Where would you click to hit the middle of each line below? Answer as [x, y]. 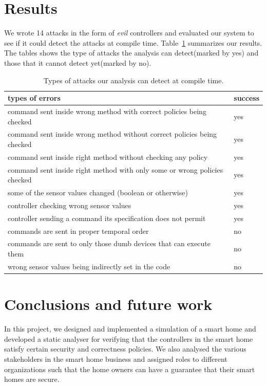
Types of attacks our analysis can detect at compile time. [133, 80]
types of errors [34, 98]
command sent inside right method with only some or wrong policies [116, 169]
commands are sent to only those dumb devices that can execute [109, 243]
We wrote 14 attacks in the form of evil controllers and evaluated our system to [129, 33]
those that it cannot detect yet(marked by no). [78, 62]
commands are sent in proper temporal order [78, 231]
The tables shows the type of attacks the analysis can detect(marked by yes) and [131, 53]
